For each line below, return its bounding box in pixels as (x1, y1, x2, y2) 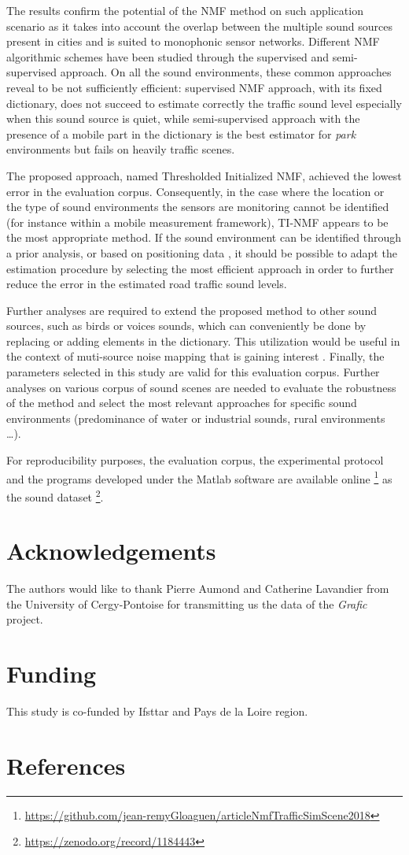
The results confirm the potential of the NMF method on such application (6, 2, 363, 18)
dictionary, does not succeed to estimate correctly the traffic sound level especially (6, 94, 402, 111)
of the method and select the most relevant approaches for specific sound (6, 394, 357, 411)
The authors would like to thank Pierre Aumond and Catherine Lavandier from (6, 580, 389, 597)
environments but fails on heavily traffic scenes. (6, 141, 235, 157)
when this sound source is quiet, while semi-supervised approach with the (6, 110, 360, 127)
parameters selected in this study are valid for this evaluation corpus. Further (6, 364, 380, 380)
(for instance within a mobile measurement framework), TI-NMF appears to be (6, 213, 389, 230)
